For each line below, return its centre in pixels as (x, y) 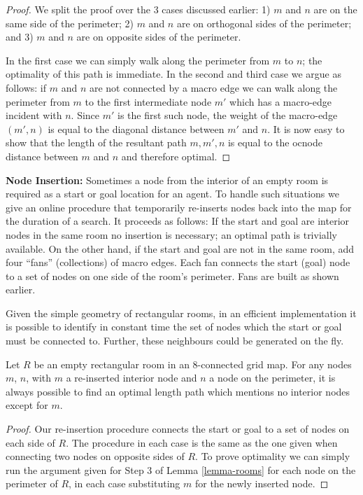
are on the (335, 9)
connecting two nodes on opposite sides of (95, 456)
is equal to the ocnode (275, 142)
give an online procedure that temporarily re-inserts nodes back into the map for (179, 207)
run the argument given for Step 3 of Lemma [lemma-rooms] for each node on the (181, 469)
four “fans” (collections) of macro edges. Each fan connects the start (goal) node (178, 262)
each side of (30, 442)
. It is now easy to (306, 128)
